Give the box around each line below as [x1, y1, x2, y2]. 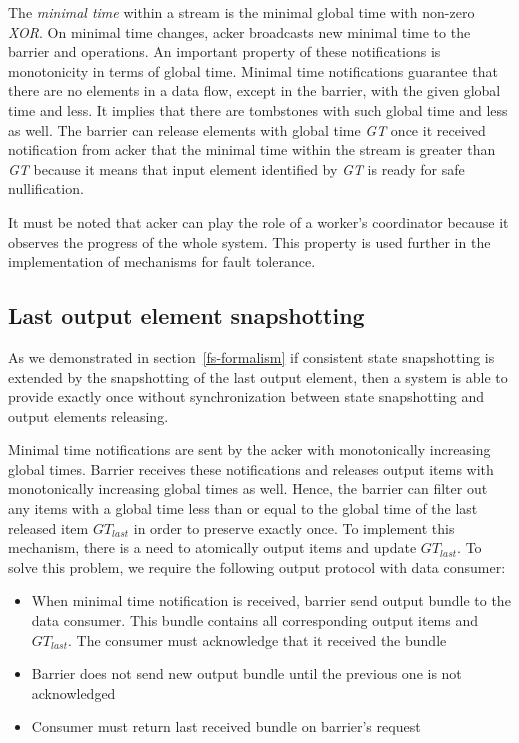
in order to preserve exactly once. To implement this [133, 517, 455, 538]
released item [8, 517, 89, 538]
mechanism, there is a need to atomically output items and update [8, 537, 417, 558]
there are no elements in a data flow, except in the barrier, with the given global [8, 80, 501, 101]
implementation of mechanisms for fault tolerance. [8, 251, 316, 272]
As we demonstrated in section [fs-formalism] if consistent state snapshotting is [8, 346, 495, 367]
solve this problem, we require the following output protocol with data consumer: [8, 556, 506, 577]
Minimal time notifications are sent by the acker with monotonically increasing [8, 439, 491, 460]
